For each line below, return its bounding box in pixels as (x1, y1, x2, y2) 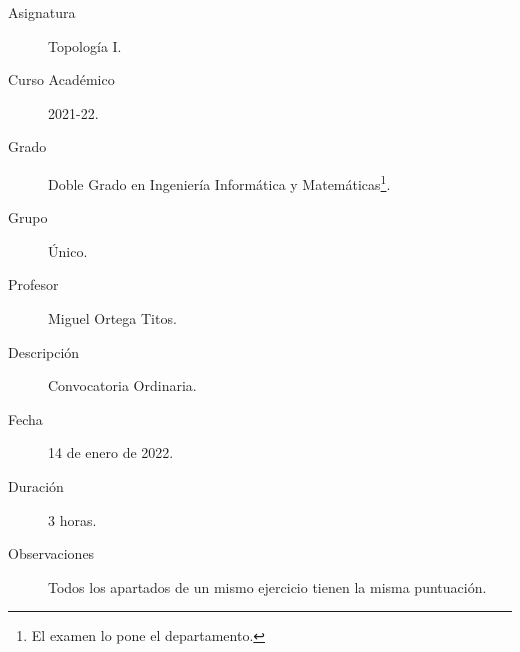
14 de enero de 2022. (48, 442, 174, 463)
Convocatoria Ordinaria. (48, 375, 197, 396)
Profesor (8, 274, 59, 295)
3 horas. (48, 509, 97, 530)
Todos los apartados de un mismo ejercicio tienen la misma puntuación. (48, 576, 487, 597)
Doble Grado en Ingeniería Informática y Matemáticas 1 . (48, 170, 391, 194)
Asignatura (8, 2, 76, 22)
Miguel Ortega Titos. (48, 308, 177, 328)
